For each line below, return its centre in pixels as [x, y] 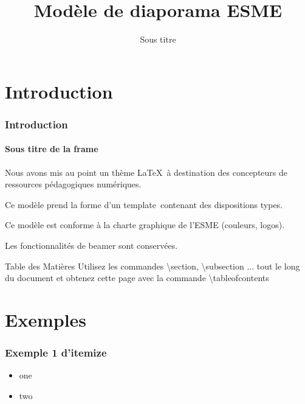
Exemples [46, 319]
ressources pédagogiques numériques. [73, 184]
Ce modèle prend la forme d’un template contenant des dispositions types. [144, 204]
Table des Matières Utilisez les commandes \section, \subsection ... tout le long [152, 266]
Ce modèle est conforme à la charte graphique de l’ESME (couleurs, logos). [145, 225]
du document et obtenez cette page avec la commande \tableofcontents [137, 278]
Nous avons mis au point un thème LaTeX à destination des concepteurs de [146, 172]
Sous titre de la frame [52, 149]
